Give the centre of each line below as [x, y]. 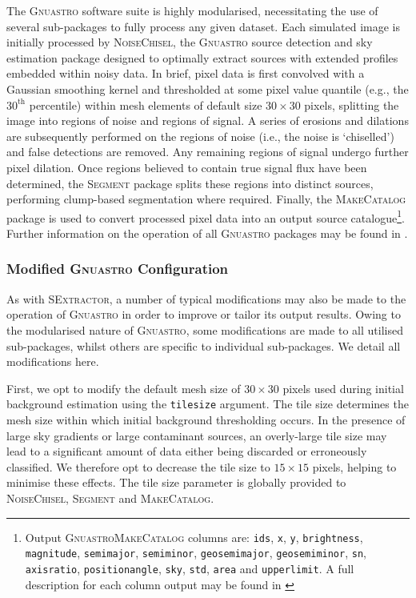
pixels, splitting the [352, 104]
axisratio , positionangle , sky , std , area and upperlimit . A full [190, 568]
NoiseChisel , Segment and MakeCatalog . [110, 498]
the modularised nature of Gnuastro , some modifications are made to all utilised [205, 329]
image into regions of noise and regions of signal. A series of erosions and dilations [208, 120]
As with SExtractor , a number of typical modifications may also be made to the [206, 298]
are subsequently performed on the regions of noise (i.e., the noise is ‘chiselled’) [200, 136]
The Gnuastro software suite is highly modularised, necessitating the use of [192, 10]
